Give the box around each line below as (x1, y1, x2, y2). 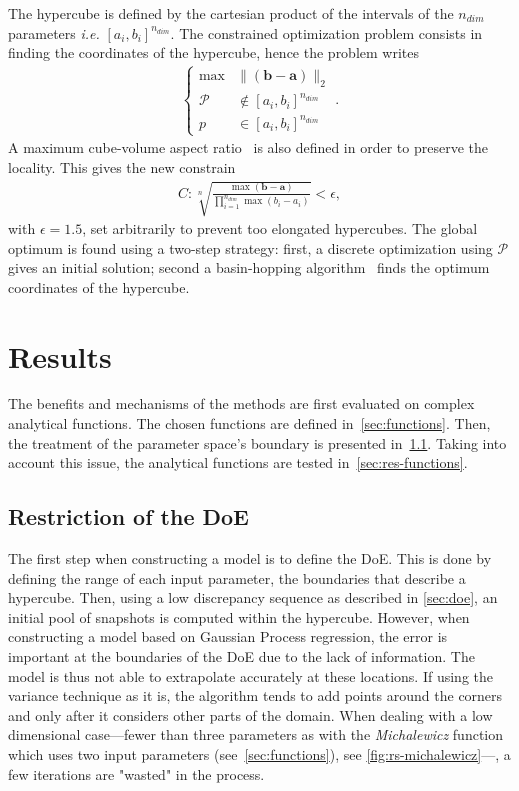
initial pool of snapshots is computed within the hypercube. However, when (8, 606, 470, 627)
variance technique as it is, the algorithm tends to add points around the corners (8, 685, 503, 706)
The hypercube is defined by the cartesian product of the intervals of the (8, 3, 454, 23)
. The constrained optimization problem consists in (170, 22, 483, 43)
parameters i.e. (8, 22, 100, 43)
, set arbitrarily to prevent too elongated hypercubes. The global (82, 217, 478, 238)
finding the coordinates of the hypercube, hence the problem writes (8, 42, 419, 63)
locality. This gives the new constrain (8, 156, 236, 177)
